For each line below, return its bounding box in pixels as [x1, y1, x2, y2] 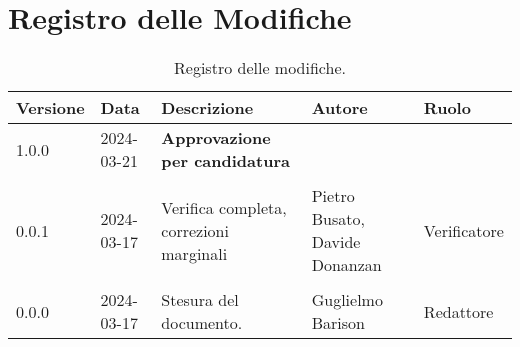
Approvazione [161, 126, 271, 150]
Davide [311, 230, 361, 254]
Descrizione [161, 96, 254, 120]
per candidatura [161, 149, 290, 173]
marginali [161, 241, 228, 265]
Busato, [311, 207, 365, 231]
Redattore [423, 299, 494, 323]
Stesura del [161, 288, 239, 312]
